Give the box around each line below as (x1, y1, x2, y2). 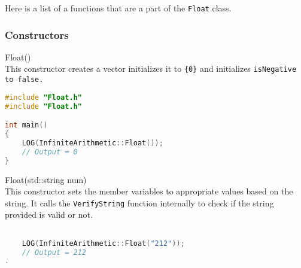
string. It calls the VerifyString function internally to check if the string (5, 196, 274, 209)
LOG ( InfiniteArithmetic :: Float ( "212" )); (22, 239, 185, 248)
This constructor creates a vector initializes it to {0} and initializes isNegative (5, 62, 297, 75)
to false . (5, 75, 44, 84)
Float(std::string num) (5, 173, 87, 185)
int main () (5, 121, 48, 130)
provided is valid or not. (5, 208, 93, 221)
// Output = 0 (22, 147, 78, 156)
